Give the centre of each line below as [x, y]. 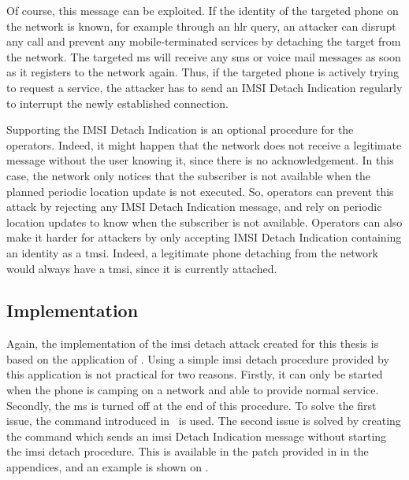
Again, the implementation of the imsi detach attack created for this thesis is [193, 343]
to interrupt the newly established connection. [117, 103]
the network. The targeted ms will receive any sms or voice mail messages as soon [204, 56]
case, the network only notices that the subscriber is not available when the [189, 175]
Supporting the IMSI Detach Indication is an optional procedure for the [180, 129]
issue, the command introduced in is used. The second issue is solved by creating [204, 421]
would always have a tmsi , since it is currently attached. [142, 268]
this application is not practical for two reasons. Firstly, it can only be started [195, 374]
